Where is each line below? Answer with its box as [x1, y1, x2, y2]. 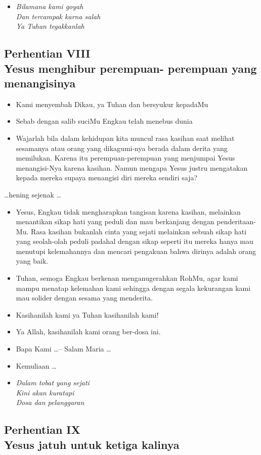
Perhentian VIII [4, 45, 91, 61]
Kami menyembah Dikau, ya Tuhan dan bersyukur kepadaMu [16, 98, 208, 109]
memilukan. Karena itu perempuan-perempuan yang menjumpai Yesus [16, 153, 235, 163]
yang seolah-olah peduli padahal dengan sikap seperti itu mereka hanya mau [16, 236, 253, 246]
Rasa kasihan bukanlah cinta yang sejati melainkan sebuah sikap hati [30, 226, 247, 236]
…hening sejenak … [4, 189, 61, 199]
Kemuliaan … [16, 360, 57, 371]
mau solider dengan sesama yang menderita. [16, 292, 153, 303]
